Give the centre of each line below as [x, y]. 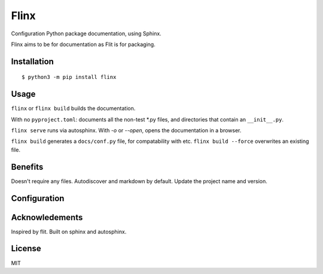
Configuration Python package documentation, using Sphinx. [86, 34]
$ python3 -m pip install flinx [69, 77]
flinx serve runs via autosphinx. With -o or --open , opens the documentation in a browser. [126, 130]
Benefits [27, 167]
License [26, 249]
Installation [32, 61]
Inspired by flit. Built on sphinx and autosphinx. [69, 232]
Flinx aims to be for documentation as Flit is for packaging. [83, 44]
